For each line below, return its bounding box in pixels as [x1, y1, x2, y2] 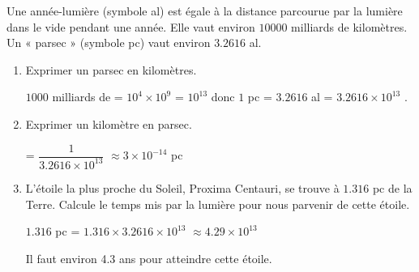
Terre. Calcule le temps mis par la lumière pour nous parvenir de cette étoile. [25, 195, 410, 212]
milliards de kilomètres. [291, 18, 408, 35]
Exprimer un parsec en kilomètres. [25, 61, 197, 78]
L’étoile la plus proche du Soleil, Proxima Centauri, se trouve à [25, 179, 340, 196]
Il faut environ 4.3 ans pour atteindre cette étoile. [25, 249, 272, 266]
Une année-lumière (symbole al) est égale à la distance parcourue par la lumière [6, 2, 403, 19]
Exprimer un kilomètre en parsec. [25, 115, 192, 132]
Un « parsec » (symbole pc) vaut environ [6, 34, 211, 51]
